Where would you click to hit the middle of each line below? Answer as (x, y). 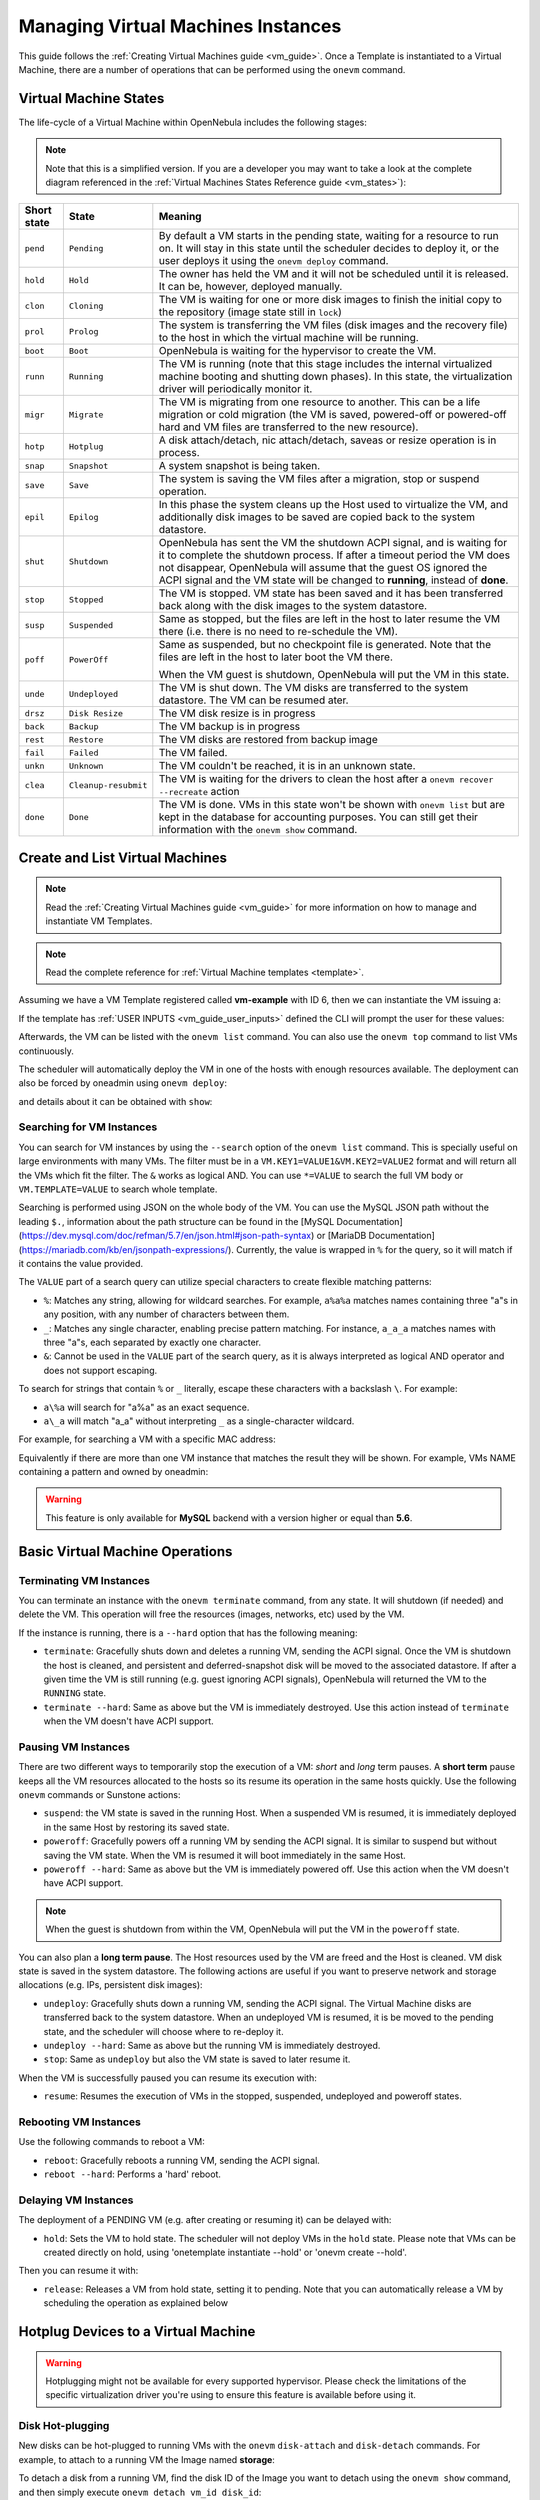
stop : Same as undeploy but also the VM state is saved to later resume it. (197, 2059)
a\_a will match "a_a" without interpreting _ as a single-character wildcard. (199, 1421)
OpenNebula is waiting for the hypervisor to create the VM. (297, 351)
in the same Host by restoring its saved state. (136, 1827)
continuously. (46, 1051)
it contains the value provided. (81, 1263)
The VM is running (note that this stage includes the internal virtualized (325, 364)
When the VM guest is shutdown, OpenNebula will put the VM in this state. (334, 675)
